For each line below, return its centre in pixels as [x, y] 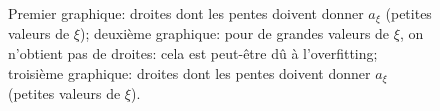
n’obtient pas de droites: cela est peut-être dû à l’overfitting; [193, 53]
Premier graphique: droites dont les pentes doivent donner [186, 13]
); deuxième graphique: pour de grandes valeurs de [234, 33]
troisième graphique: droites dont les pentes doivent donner [189, 72]
